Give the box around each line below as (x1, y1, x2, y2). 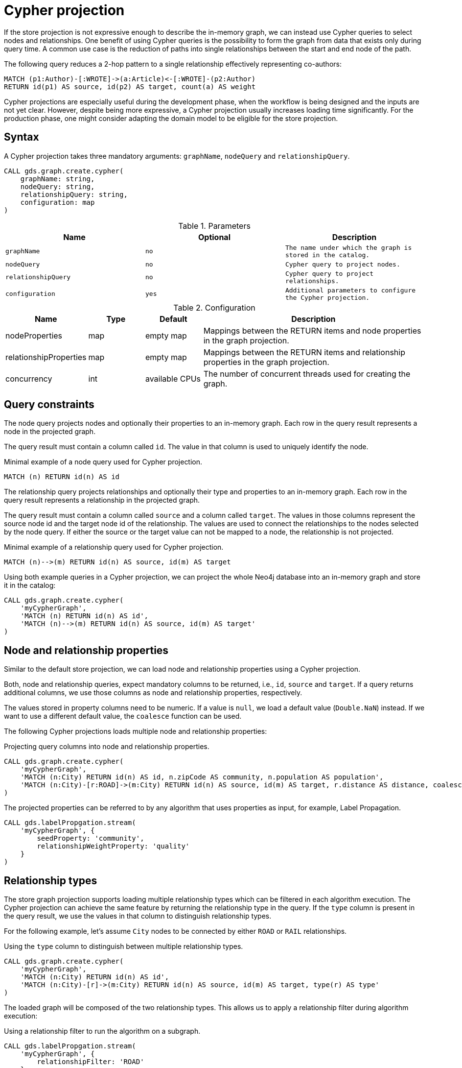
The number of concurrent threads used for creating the (203, 368, 411, 379)
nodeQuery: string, (20, 182, 95, 191)
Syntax (4, 131, 39, 144)
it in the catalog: (4, 581, 56, 590)
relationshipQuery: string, (20, 190, 128, 198)
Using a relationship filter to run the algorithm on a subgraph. (4, 1027, 201, 1036)
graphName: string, (20, 174, 95, 183)
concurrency (5, 373, 52, 384)
